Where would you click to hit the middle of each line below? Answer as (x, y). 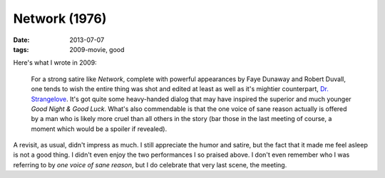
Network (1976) (60, 19)
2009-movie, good (97, 49)
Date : (21, 40)
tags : (21, 49)
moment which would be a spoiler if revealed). (99, 129)
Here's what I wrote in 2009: (55, 63)
